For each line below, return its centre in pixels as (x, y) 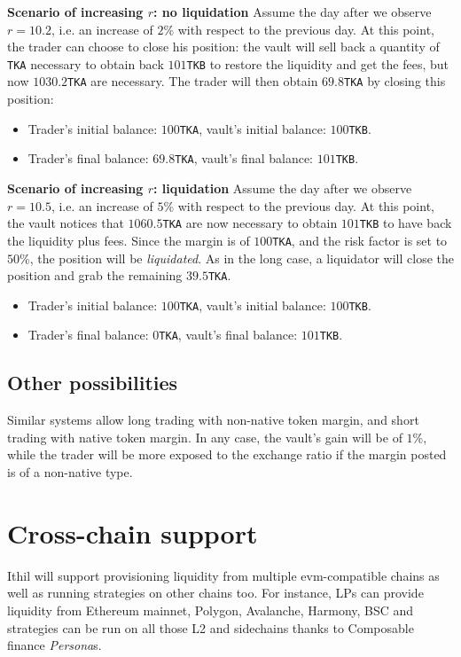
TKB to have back (406, 223)
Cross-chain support (133, 532)
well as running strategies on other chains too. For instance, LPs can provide (215, 593)
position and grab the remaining (95, 275)
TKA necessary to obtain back (86, 63)
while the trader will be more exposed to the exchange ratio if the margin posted (227, 454)
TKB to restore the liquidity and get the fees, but (317, 63)
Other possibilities (93, 383)
